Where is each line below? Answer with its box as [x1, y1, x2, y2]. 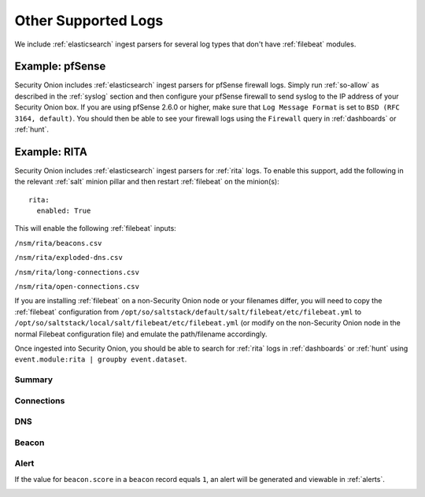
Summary [14, 374, 54, 385]
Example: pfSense [14, 60, 106, 73]
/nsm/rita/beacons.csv [14, 239, 102, 247]
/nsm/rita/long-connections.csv [14, 268, 139, 276]
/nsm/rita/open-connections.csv [14, 282, 139, 291]
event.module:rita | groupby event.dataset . [14, 354, 187, 364]
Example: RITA [14, 145, 88, 158]
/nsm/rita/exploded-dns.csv [14, 253, 124, 262]
